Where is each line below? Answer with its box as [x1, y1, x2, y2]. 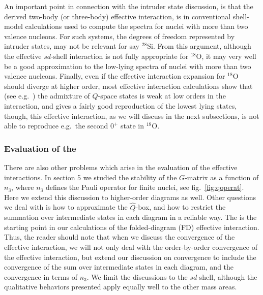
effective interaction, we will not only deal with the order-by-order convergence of [4, 241, 257, 252]
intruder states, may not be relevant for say [4, 41, 139, 51]
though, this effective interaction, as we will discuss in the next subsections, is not [4, 110, 259, 121]
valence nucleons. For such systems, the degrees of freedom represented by [4, 30, 235, 41]
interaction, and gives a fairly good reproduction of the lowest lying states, [4, 100, 237, 111]
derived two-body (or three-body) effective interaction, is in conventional [4, 11, 231, 21]
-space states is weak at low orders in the [98, 90, 226, 101]
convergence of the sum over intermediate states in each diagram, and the [4, 261, 234, 272]
